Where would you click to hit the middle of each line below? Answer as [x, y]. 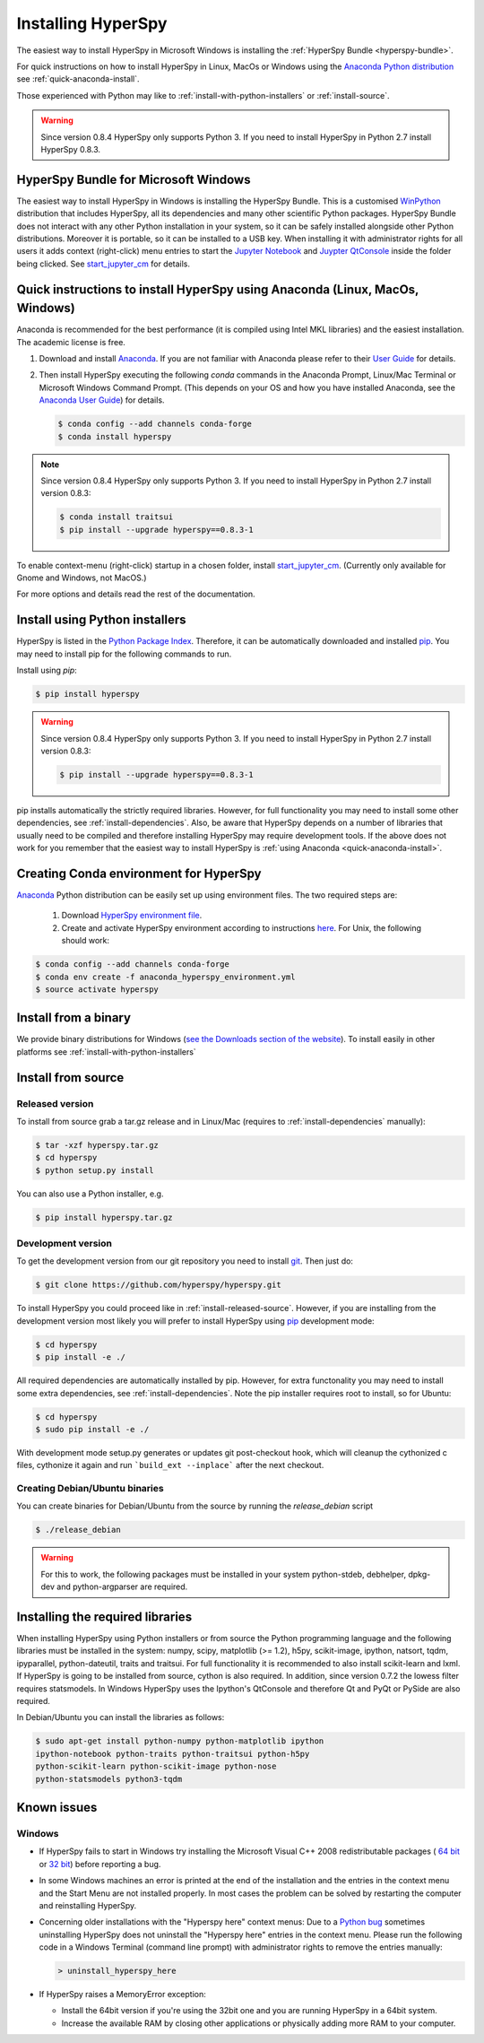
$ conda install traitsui [117, 517]
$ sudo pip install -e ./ [92, 1429]
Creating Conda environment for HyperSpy [139, 873]
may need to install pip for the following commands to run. [124, 654]
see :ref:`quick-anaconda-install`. [78, 79]
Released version [55, 1103]
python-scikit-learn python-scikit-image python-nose [156, 1766]
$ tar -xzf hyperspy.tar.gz [97, 1145]
